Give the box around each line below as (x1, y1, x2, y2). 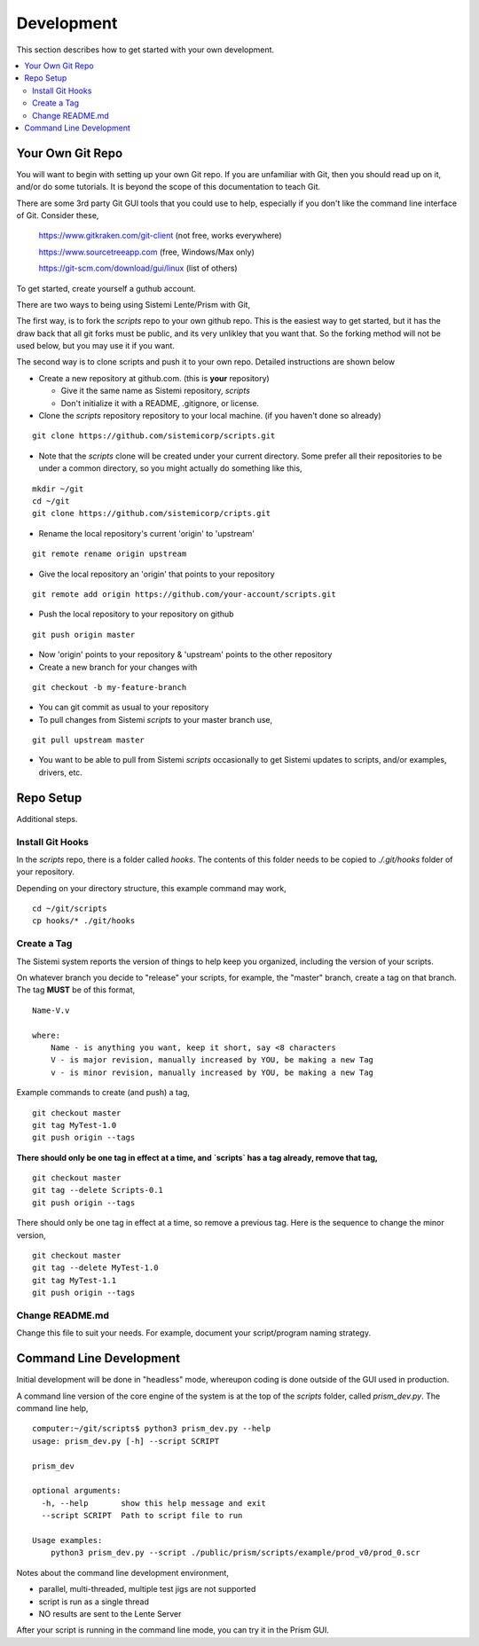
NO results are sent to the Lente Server (38, 1608, 182, 1619)
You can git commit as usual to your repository (38, 702, 209, 713)
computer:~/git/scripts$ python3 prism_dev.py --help (32, 1423, 271, 1434)
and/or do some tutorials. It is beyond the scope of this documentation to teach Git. (16, 182, 321, 192)
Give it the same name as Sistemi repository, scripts (60, 386, 250, 396)
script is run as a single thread (38, 1596, 150, 1607)
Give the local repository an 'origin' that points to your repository (38, 568, 275, 579)
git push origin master (32, 630, 136, 639)
